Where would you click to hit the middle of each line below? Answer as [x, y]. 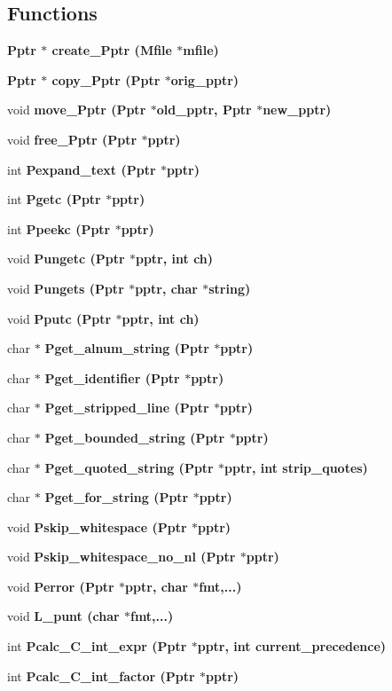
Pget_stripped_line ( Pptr [127, 408]
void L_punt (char [63, 616]
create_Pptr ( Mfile [112, 50]
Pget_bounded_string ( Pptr [135, 437]
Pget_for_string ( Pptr [117, 497]
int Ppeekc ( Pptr [59, 228]
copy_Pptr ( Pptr [106, 79]
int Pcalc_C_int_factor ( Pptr [101, 675]
